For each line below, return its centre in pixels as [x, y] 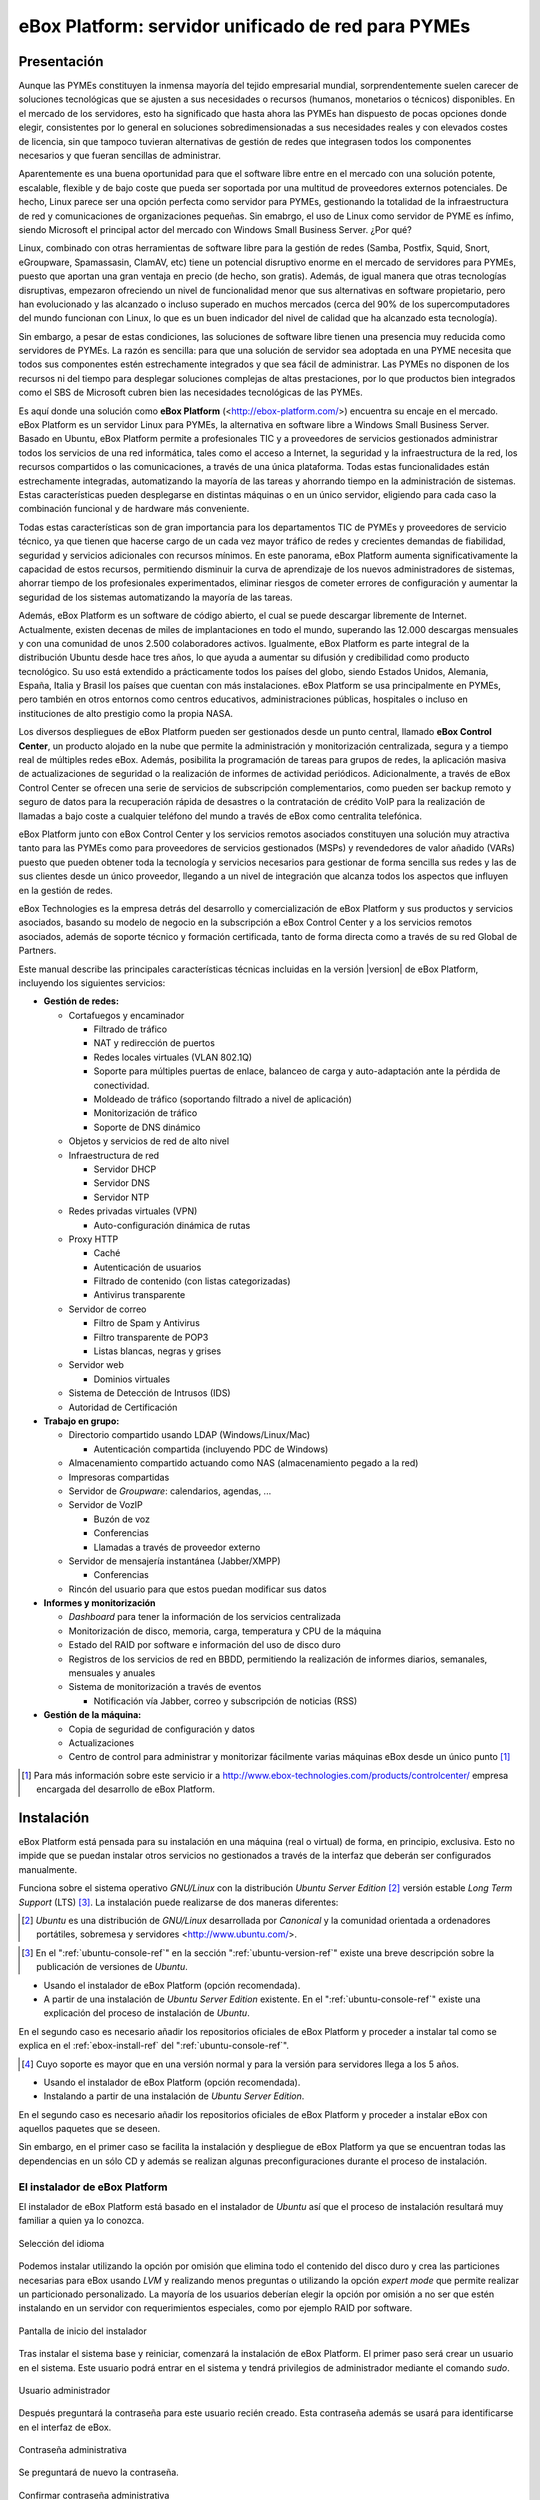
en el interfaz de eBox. [65, 2427]
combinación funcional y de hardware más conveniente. [134, 509]
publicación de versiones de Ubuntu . [112, 1967]
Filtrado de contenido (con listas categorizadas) [192, 1281]
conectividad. [121, 1085]
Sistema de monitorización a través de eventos [165, 1687]
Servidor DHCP [125, 1169]
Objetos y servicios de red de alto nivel [149, 1141]
